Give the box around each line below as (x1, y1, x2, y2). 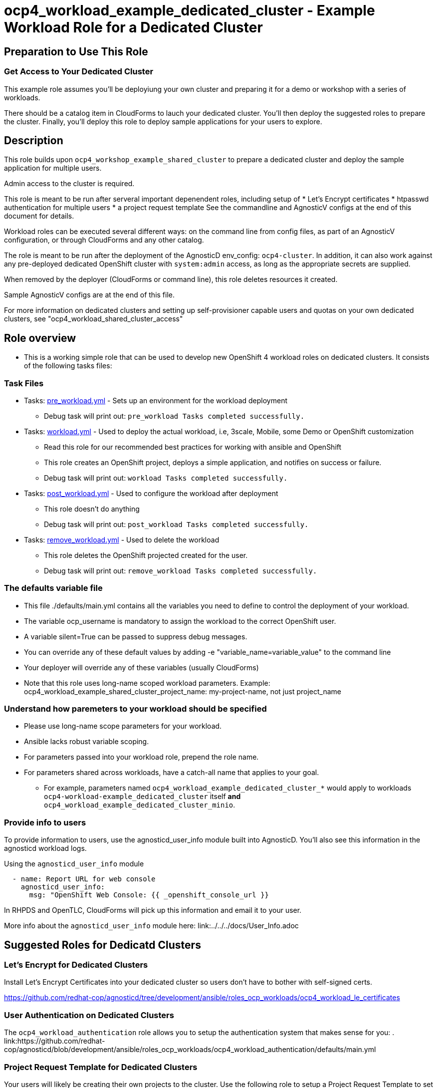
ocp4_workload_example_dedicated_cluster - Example (4, 2, 375, 19)
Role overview (4, 331, 76, 344)
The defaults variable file (4, 583, 103, 593)
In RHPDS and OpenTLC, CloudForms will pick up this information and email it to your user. (4, 906, 302, 915)
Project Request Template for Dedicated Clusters (4, 1062, 198, 1072)
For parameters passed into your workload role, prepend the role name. (24, 753, 259, 762)
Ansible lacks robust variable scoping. (24, 737, 149, 746)
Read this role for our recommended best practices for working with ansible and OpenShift (44, 442, 342, 451)
